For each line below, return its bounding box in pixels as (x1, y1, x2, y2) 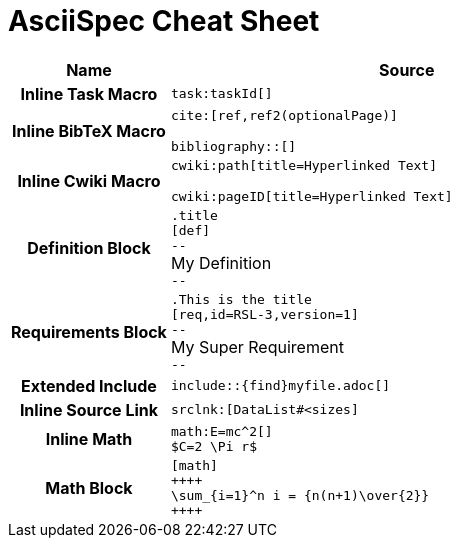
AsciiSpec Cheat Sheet (8, 4, 320, 38)
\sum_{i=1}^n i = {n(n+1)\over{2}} (170, 487, 430, 503)
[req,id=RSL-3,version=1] (170, 306, 359, 322)
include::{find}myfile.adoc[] (170, 378, 391, 394)
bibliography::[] (170, 138, 297, 154)
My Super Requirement (170, 336, 344, 357)
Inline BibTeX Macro (12, 120, 166, 141)
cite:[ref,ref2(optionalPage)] (170, 107, 398, 123)
